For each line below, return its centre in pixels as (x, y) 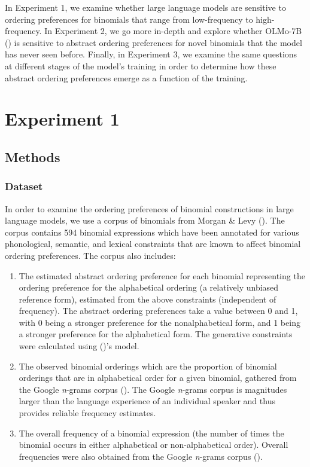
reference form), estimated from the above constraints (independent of (148, 299)
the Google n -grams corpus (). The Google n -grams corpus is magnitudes (153, 389)
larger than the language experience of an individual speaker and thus (147, 401)
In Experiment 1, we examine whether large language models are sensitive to (145, 7)
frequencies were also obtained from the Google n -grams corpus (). (141, 456)
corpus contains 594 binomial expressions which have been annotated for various (152, 232)
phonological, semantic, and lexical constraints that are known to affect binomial (153, 244)
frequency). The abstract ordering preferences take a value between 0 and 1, (158, 311)
